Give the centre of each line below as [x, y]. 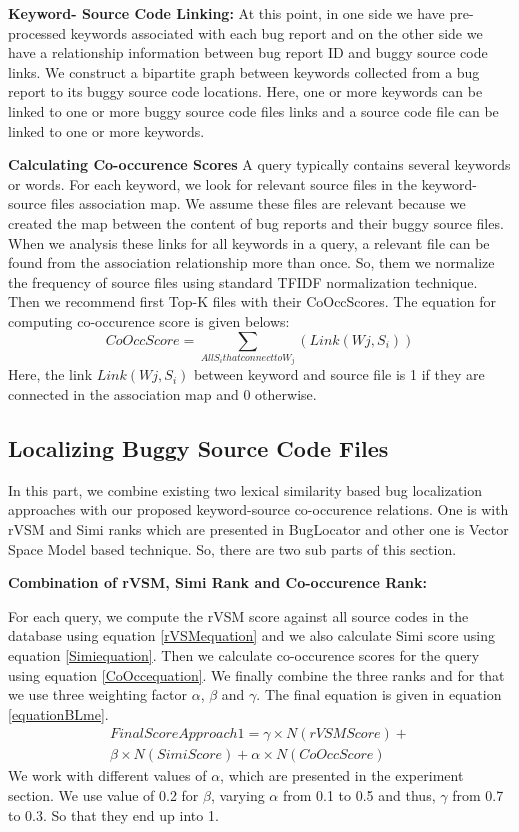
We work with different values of [107, 775]
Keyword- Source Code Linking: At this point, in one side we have [226, 13]
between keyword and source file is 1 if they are [339, 374]
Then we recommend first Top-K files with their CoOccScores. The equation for [252, 301]
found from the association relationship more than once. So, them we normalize [251, 262]
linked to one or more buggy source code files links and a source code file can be [253, 110]
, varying [237, 795]
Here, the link [50, 374]
